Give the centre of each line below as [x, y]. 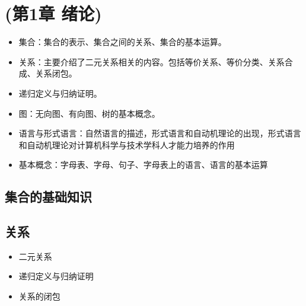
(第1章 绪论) [53, 13]
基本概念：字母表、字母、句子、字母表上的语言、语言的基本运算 [143, 165]
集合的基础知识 [48, 197]
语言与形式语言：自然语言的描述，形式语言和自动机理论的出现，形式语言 [160, 133]
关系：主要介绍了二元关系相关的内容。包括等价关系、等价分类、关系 [152, 61]
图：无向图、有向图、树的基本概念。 [89, 113]
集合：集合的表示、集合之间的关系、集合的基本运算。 [122, 42]
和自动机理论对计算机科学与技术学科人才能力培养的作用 [127, 144]
